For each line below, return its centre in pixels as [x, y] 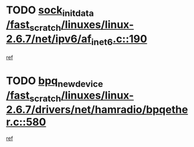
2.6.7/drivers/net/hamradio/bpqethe [97, 110]
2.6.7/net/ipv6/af [49, 39]
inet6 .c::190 [119, 40]
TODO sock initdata [50, 11]
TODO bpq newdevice [55, 82]
